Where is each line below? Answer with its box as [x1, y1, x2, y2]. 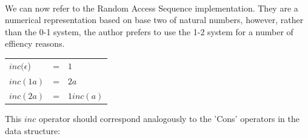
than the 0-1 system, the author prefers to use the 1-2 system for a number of [5, 25, 293, 38]
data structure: [5, 124, 61, 137]
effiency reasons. [5, 37, 65, 50]
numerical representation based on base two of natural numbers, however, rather [5, 13, 304, 26]
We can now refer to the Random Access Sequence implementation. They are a [5, 1, 298, 14]
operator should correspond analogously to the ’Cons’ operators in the [38, 112, 300, 125]
